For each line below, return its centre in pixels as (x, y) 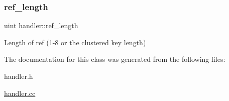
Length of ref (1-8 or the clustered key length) (75, 42)
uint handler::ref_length (41, 25)
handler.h (19, 76)
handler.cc (20, 93)
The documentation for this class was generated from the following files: (115, 59)
